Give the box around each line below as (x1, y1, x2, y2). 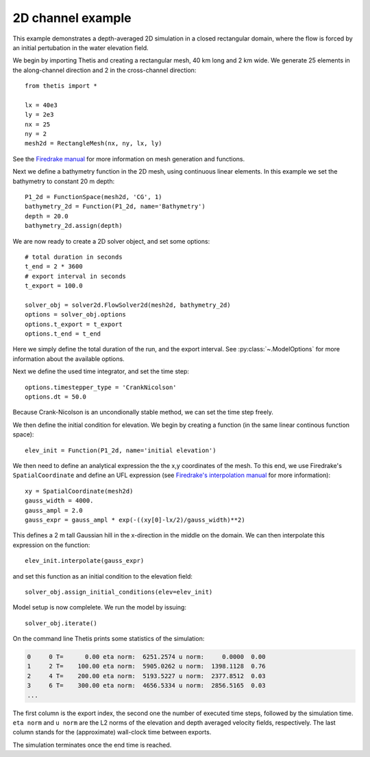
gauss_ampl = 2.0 (25, 506, 83, 514)
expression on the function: (12, 541, 90, 549)
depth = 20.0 (25, 212, 69, 220)
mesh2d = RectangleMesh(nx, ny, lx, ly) (25, 139, 162, 148)
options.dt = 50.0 (25, 393, 87, 401)
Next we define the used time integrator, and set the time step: (12, 367, 190, 375)
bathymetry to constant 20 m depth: (12, 177, 115, 185)
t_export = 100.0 (25, 282, 83, 290)
